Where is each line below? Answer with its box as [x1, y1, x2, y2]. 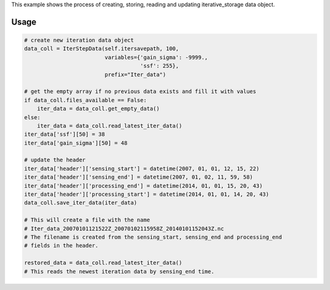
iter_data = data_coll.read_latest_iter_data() [37, 122, 183, 129]
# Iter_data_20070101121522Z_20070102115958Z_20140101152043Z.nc [24, 225, 224, 232]
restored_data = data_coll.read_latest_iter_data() [24, 259, 183, 266]
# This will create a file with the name [24, 217, 150, 223]
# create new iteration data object [24, 37, 134, 43]
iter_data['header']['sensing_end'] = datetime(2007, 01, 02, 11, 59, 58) [24, 174, 254, 180]
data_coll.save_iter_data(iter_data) [24, 199, 137, 206]
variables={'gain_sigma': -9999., [105, 54, 208, 61]
